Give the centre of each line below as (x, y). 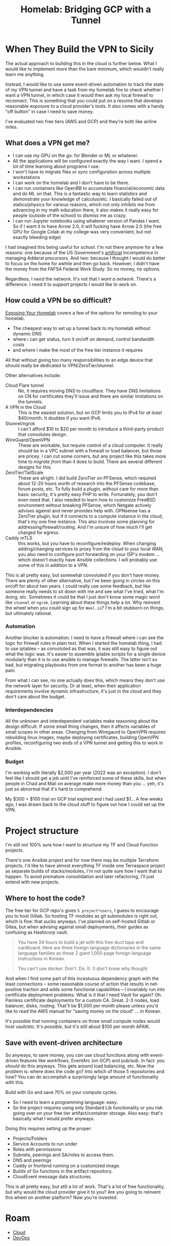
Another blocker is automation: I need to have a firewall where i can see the (84, 638)
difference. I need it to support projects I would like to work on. (71, 284)
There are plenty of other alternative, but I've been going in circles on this (83, 580)
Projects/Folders (30, 1139)
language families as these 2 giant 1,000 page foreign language (84, 953)
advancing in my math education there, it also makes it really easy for (86, 210)
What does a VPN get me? (48, 143)
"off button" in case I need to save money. (50, 111)
